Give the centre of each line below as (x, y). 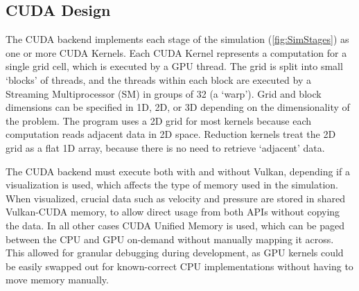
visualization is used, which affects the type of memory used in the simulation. (172, 185)
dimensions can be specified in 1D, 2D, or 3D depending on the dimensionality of (178, 107)
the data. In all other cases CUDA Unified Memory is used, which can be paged (175, 225)
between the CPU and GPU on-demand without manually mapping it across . (170, 239)
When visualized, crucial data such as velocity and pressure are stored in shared (175, 198)
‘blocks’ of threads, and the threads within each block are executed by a (158, 79)
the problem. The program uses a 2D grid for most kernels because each (158, 120)
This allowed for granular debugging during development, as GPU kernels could (175, 253)
